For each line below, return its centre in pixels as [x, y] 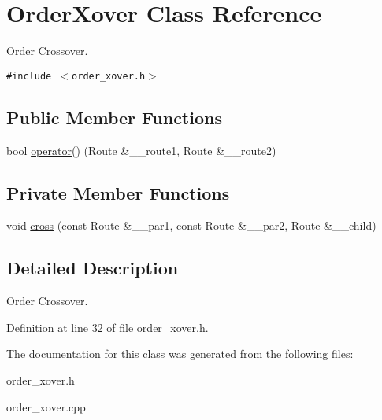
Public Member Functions [114, 117]
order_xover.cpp [46, 406]
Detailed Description [93, 268]
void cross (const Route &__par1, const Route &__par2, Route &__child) [191, 225]
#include [29, 76]
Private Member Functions [118, 192]
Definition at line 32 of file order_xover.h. [108, 327]
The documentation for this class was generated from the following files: [180, 354]
